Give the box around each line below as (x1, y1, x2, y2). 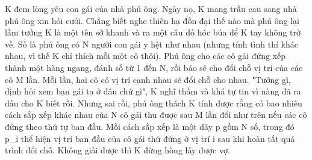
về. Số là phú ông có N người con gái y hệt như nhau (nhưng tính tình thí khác (5, 37, 298, 50)
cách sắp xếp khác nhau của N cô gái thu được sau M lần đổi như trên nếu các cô (5, 108, 307, 121)
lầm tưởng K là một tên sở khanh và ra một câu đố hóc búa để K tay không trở (5, 26, 301, 38)
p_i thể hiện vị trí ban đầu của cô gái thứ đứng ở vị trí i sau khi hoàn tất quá (5, 132, 295, 144)
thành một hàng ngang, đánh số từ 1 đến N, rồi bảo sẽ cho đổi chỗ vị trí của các (5, 61, 303, 73)
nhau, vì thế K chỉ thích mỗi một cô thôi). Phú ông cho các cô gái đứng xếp (5, 49, 286, 62)
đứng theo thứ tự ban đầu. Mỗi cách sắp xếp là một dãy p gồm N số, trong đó (5, 120, 295, 132)
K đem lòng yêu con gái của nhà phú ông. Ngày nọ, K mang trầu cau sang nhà (5, 2, 297, 14)
